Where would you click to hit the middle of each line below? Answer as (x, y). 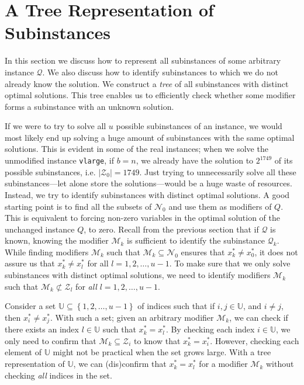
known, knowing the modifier (57, 240)
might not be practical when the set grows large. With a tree (162, 352)
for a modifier (223, 364)
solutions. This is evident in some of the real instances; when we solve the (137, 149)
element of (23, 352)
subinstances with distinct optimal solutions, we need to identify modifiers (138, 275)
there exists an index (42, 329)
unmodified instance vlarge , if (59, 160)
